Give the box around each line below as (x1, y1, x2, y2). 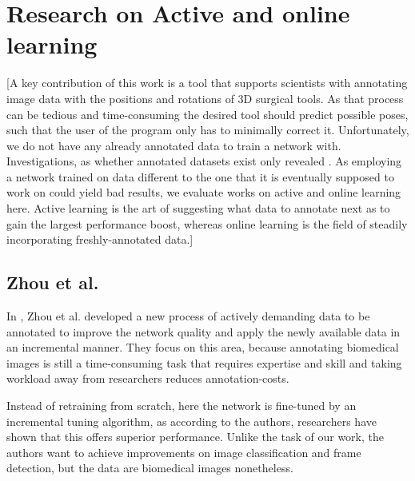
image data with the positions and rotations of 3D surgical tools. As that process (6, 89, 404, 106)
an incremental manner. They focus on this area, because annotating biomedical (6, 339, 399, 356)
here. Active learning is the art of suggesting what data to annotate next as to (6, 200, 390, 217)
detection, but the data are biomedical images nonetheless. (6, 459, 293, 476)
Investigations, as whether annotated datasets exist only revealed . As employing (6, 153, 402, 169)
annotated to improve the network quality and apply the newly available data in (6, 323, 401, 340)
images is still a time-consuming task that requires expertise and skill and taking (6, 354, 402, 371)
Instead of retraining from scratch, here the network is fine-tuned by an (6, 397, 357, 414)
